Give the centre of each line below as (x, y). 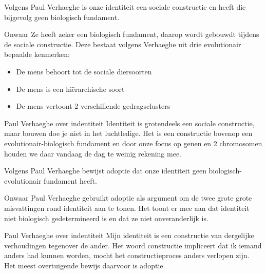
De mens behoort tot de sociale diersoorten (84, 71)
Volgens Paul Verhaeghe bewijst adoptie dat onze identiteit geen (105, 171)
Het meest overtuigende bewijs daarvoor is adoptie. (85, 265)
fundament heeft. (70, 180)
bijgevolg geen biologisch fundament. (62, 17)
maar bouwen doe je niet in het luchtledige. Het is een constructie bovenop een (128, 133)
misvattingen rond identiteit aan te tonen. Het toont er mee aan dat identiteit (127, 208)
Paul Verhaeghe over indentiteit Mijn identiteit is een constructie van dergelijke (129, 235)
